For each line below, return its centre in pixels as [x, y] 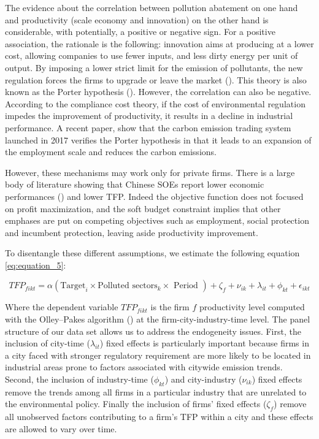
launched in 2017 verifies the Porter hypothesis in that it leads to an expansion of [158, 139]
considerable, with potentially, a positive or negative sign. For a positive [140, 32]
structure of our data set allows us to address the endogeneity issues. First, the [153, 331]
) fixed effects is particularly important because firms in [204, 343]
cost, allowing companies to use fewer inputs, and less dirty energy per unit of [152, 55]
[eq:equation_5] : [36, 265]
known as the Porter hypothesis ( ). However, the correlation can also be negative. [158, 92]
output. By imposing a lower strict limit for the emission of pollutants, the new [154, 67]
